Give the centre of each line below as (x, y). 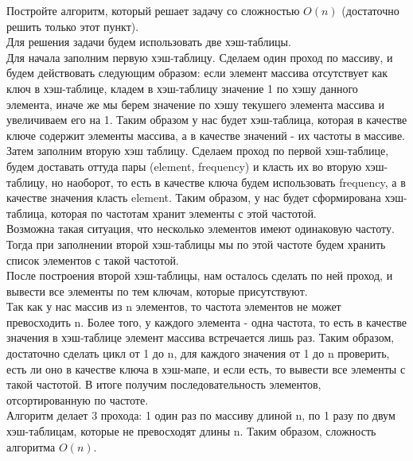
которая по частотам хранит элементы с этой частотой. (184, 213)
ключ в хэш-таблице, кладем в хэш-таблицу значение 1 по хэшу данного (182, 88)
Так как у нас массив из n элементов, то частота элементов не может (174, 306)
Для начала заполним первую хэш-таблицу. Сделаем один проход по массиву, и (200, 57)
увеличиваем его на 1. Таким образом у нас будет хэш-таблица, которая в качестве (207, 120)
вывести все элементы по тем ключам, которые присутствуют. (157, 291)
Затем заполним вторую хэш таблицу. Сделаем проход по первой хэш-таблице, (198, 151)
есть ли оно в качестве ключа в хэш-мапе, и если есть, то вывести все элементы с (206, 368)
